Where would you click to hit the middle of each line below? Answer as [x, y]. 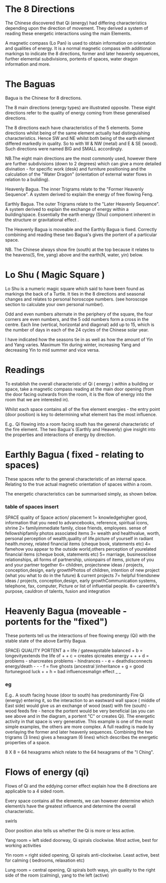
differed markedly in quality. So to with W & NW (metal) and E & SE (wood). [82, 143]
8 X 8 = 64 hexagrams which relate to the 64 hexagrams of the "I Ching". [80, 752]
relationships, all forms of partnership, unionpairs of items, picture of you [80, 560]
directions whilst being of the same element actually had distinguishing [78, 133]
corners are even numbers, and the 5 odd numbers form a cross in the [77, 319]
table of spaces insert [32, 506]
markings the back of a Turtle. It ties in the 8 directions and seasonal [75, 294]
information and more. [28, 64]
